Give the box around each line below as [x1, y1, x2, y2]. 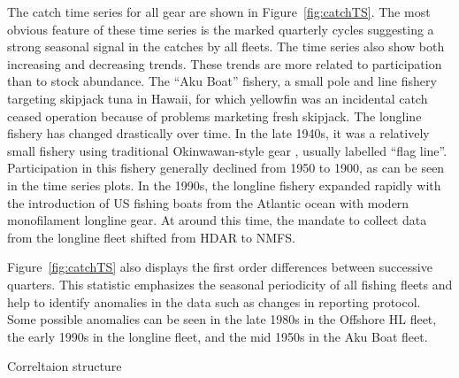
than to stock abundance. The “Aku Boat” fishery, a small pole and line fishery [7, 72, 437, 90]
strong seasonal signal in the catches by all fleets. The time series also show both [7, 37, 445, 56]
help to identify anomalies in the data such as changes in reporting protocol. [7, 292, 421, 311]
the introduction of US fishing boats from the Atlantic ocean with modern [7, 193, 409, 212]
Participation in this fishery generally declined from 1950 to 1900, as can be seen [7, 158, 445, 177]
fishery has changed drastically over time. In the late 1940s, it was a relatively [7, 124, 430, 143]
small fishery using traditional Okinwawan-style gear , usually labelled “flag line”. [7, 141, 448, 159]
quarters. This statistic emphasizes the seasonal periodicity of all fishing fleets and [7, 274, 453, 293]
